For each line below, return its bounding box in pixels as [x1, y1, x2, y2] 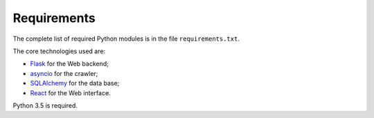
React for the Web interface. [30, 88, 111, 97]
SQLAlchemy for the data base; [30, 79, 120, 88]
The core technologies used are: [12, 47, 106, 55]
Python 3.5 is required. [12, 101, 78, 110]
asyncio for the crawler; [30, 69, 98, 77]
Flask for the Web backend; [30, 59, 109, 68]
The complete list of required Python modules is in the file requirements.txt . [12, 35, 240, 43]
